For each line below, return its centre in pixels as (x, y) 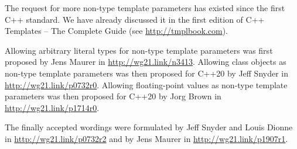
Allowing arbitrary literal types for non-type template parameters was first (139, 50)
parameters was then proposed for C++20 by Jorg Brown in (113, 96)
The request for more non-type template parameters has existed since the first (145, 8)
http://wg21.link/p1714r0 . (52, 107)
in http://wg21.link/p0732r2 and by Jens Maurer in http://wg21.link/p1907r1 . (146, 138)
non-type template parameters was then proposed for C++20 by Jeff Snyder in (147, 73)
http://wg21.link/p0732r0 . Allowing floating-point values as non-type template (146, 84)
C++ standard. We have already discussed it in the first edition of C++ (135, 19)
